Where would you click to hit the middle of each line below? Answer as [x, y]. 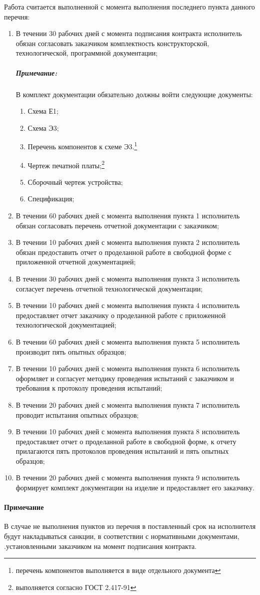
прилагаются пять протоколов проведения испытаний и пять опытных [122, 451]
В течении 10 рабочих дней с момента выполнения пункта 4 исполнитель [128, 305]
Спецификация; [51, 199]
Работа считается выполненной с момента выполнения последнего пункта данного [129, 7]
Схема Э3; [43, 127]
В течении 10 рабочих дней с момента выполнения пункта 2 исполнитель [128, 242]
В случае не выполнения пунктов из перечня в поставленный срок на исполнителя [130, 526]
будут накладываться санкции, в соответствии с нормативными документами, [122, 536]
